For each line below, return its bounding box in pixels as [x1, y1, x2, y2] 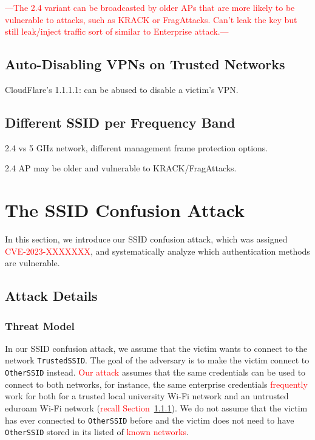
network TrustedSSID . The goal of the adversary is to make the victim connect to [5, 354, 310, 366]
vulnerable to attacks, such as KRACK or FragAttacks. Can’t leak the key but [5, 13, 297, 26]
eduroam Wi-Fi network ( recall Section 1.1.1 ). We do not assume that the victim [5, 401, 308, 414]
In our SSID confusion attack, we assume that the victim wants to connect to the [5, 342, 308, 354]
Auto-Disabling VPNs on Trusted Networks [5, 55, 285, 74]
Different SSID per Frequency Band [5, 112, 235, 131]
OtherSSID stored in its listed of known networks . [5, 425, 189, 438]
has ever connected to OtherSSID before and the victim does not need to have [5, 413, 294, 426]
